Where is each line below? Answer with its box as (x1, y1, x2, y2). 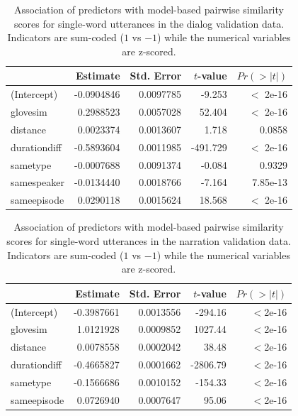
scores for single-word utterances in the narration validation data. (6, 233, 291, 248)
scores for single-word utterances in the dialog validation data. (13, 16, 285, 31)
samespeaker (11, 175, 65, 190)
